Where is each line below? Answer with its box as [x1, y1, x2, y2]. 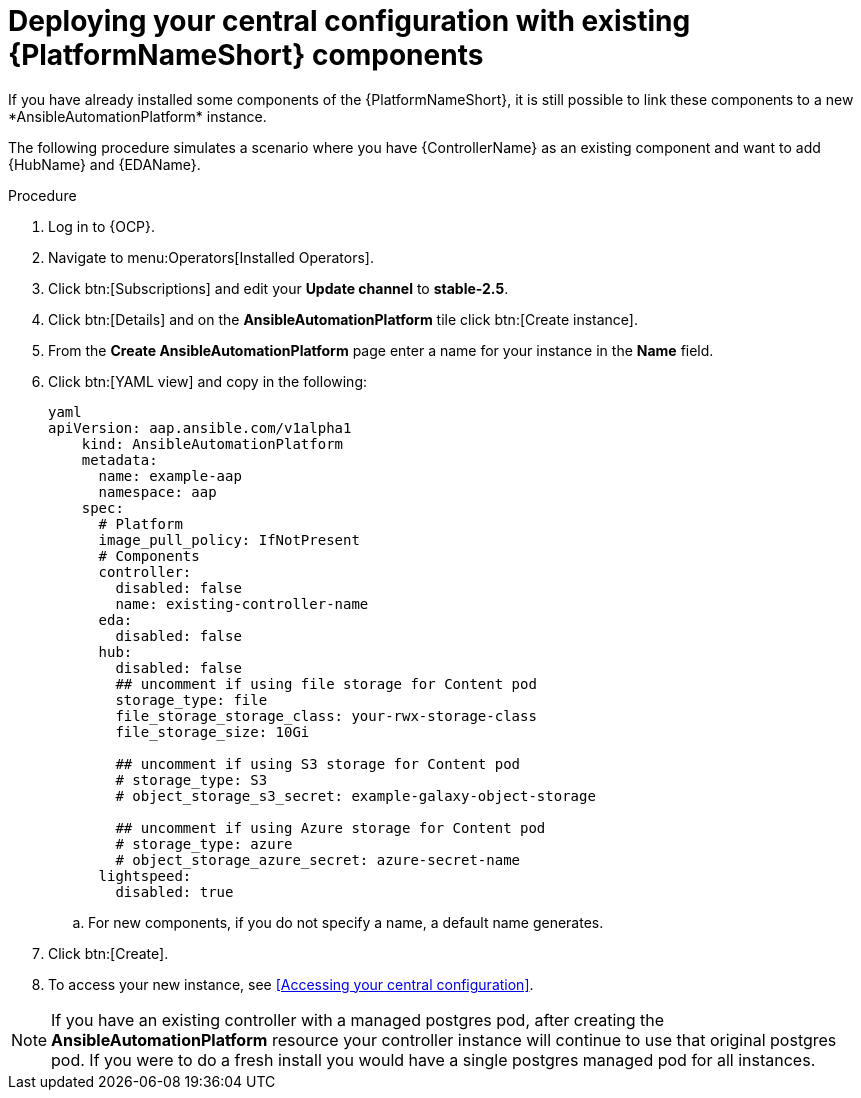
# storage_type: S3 [115, 771, 268, 788]
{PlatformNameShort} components [8, 38, 484, 72]
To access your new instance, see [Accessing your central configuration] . [48, 975, 534, 993]
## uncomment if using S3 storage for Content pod [115, 755, 521, 772]
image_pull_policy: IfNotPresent [98, 531, 360, 548]
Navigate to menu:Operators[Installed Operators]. [48, 248, 375, 266]
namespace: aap [98, 483, 217, 500]
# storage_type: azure [115, 835, 293, 852]
